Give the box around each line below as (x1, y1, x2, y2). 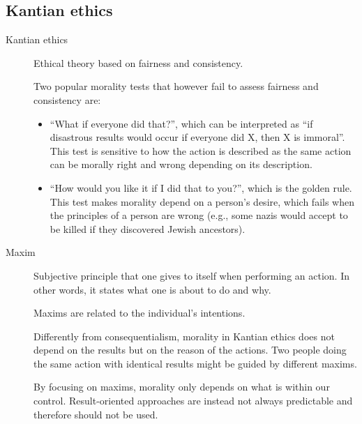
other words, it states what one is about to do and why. (33, 282, 271, 296)
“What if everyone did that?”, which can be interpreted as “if (50, 116, 313, 130)
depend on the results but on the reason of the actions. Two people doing (33, 342, 347, 357)
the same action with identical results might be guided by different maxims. (33, 356, 357, 370)
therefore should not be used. (33, 407, 158, 421)
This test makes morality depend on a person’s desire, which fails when (50, 194, 354, 209)
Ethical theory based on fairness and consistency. (33, 55, 243, 70)
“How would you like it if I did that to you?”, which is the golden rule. (50, 180, 352, 195)
